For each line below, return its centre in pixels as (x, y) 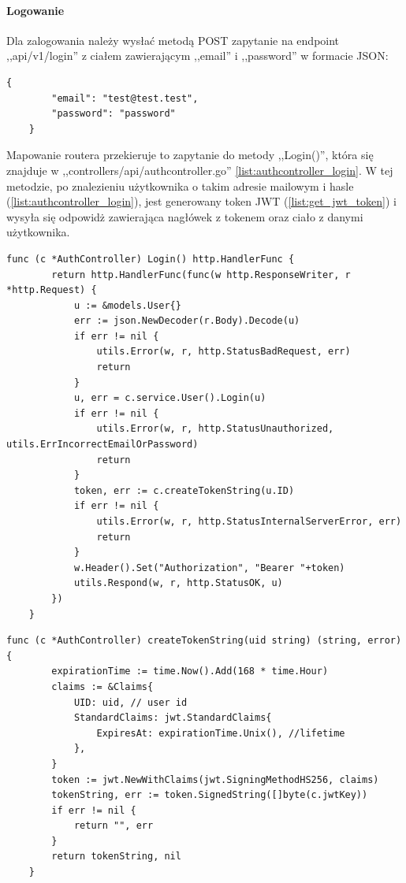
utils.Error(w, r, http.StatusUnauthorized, (215, 429)
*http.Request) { (52, 290)
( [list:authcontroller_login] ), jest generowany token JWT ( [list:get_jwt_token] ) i (201, 201)
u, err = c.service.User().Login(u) (170, 398)
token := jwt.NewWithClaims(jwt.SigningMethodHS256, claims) (215, 779)
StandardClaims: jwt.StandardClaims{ (173, 718)
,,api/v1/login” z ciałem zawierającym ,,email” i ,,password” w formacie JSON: (197, 56)
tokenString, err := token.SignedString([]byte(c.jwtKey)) (210, 795)
